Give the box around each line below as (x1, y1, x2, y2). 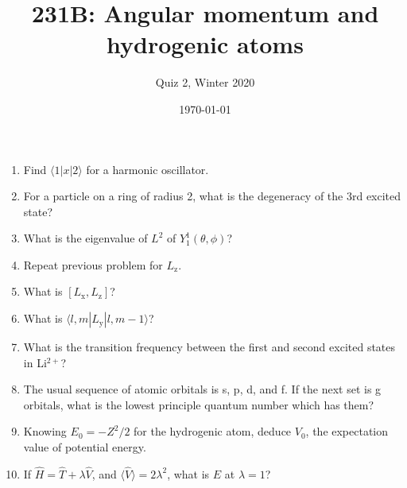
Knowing (23, 423, 67, 440)
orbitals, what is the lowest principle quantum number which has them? (23, 396, 374, 412)
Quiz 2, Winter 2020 (155, 74, 255, 91)
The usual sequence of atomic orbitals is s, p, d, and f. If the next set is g (23, 381, 382, 397)
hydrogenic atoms (107, 28, 304, 60)
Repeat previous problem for (23, 256, 163, 273)
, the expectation (305, 423, 389, 440)
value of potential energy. (23, 439, 146, 455)
